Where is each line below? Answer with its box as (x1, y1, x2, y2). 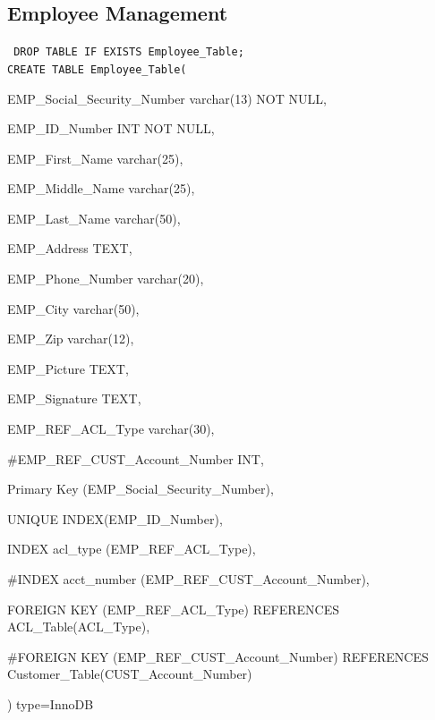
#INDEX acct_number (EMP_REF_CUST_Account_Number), (7, 570, 370, 589)
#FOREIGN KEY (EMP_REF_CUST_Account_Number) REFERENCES (7, 647, 429, 665)
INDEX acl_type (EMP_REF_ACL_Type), (7, 539, 256, 558)
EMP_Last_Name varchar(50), (7, 208, 181, 227)
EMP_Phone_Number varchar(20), (7, 269, 204, 288)
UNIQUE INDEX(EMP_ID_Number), (7, 509, 223, 528)
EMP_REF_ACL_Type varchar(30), (7, 419, 215, 438)
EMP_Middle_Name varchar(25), (7, 179, 195, 198)
